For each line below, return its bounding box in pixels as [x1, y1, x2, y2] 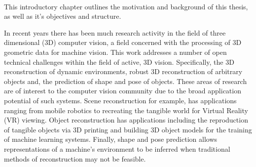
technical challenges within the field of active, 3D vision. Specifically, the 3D [4, 56, 234, 67]
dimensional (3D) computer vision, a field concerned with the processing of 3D [4, 37, 242, 47]
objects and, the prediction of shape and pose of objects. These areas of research [4, 76, 247, 86]
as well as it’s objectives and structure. [4, 11, 121, 21]
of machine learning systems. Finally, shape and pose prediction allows [4, 134, 218, 144]
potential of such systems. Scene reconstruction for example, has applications [4, 95, 237, 105]
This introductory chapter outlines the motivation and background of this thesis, [4, 1, 248, 11]
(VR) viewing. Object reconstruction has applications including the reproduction [4, 115, 248, 125]
